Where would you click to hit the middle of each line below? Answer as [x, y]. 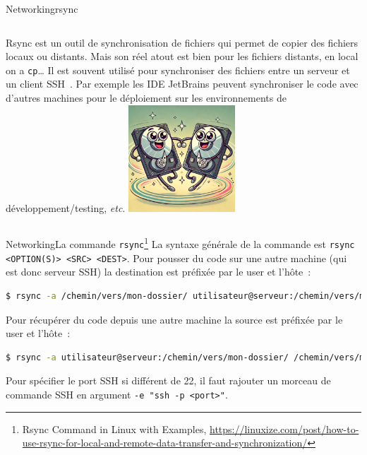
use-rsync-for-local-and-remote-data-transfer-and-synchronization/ [165, 443]
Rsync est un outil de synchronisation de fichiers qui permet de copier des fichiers [182, 42]
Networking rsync [42, 8]
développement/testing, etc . [66, 207]
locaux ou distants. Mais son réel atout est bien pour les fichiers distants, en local [182, 56]
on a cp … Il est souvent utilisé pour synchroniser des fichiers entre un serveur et [178, 70]
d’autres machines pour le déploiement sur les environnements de [146, 98]
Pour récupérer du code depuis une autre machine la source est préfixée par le [174, 319]
